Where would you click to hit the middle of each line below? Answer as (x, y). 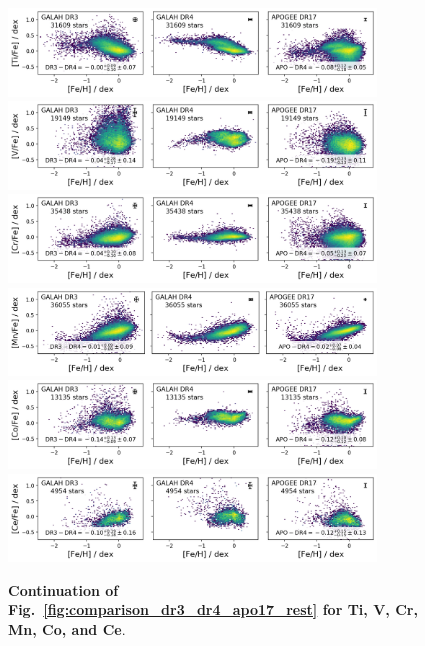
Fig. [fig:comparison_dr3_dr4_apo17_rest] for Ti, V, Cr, (213, 609)
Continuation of (63, 589)
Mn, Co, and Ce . (67, 629)
